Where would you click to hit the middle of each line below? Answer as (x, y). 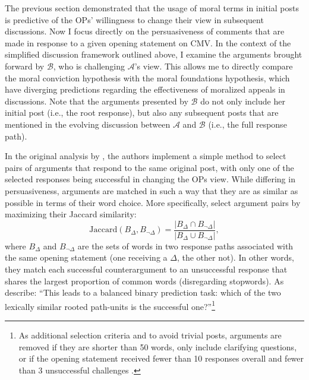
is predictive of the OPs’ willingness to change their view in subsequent (134, 19)
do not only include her (243, 101)
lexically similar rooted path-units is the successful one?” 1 (110, 305)
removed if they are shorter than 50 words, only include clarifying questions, (158, 346)
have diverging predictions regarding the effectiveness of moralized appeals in (145, 89)
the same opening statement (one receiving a (86, 257)
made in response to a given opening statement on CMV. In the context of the (148, 42)
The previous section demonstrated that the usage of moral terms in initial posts (152, 8)
